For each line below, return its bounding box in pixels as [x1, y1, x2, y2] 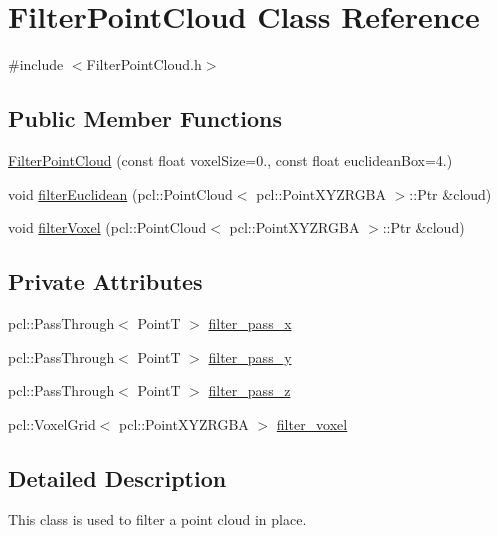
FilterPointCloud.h [86, 54, 202, 75]
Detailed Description [8, 462, 227, 493]
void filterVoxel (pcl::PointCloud [8, 217, 207, 238]
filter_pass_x [208, 312, 292, 333]
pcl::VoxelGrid [8, 413, 96, 434]
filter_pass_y [208, 346, 292, 367]
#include [8, 54, 64, 75]
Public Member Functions [8, 103, 282, 134]
